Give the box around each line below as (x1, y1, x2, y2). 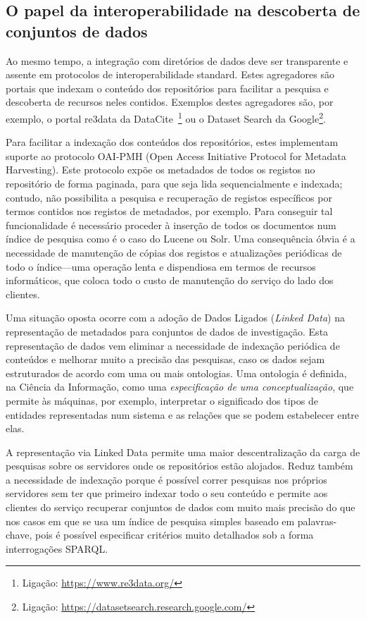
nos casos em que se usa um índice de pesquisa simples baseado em (6, 513, 295, 528)
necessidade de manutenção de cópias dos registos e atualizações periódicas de (6, 245, 342, 259)
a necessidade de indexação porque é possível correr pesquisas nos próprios (6, 472, 327, 486)
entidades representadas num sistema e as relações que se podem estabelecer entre (6, 407, 360, 422)
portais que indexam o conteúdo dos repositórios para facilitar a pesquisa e (6, 80, 329, 95)
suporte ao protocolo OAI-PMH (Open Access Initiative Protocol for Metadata (6, 148, 346, 163)
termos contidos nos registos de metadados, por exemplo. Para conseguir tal (6, 204, 333, 219)
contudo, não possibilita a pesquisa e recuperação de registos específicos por (6, 190, 332, 204)
